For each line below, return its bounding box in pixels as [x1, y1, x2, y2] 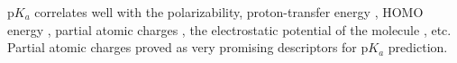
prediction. [388, 38, 448, 57]
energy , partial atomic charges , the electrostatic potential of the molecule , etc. [7, 20, 452, 39]
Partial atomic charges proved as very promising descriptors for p [7, 38, 369, 57]
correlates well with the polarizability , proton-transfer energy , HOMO [34, 3, 424, 21]
